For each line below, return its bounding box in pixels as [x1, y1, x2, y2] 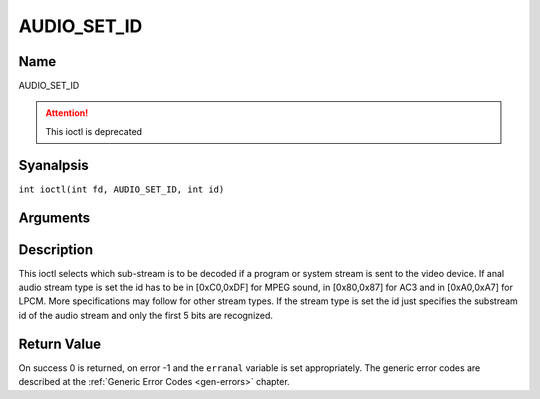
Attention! [45, 107, 89, 119]
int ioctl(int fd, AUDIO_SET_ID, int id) [18, 183, 225, 195]
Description [18, 241, 94, 258]
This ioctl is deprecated [45, 125, 143, 137]
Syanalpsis [18, 156, 89, 174]
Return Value [18, 335, 102, 352]
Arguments [18, 209, 91, 226]
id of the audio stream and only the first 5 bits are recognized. [18, 309, 274, 321]
